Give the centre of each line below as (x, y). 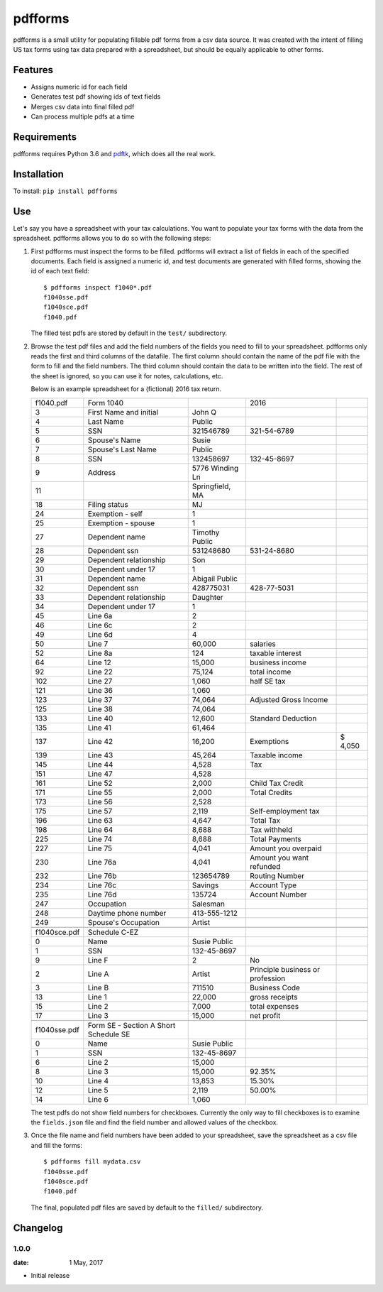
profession (267, 978)
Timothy (206, 532)
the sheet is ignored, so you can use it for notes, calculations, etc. (127, 376)
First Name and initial (123, 412)
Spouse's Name (114, 440)
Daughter (207, 597)
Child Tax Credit (277, 783)
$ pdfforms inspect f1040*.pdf (98, 287)
